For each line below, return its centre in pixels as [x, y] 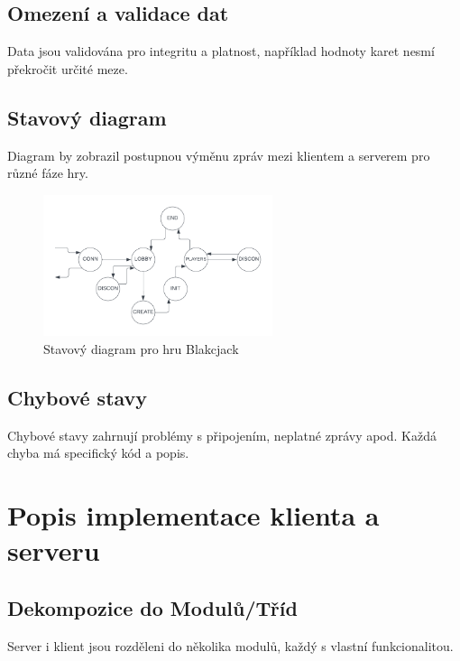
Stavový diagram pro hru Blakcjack [141, 348]
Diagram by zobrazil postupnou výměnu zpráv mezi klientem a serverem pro [219, 155]
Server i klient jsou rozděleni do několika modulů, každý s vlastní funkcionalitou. [230, 645]
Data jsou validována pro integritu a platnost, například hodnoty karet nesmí [221, 51]
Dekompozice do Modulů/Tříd [152, 607]
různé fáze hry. [48, 173]
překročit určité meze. [68, 68]
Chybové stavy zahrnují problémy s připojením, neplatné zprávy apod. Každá [222, 435]
